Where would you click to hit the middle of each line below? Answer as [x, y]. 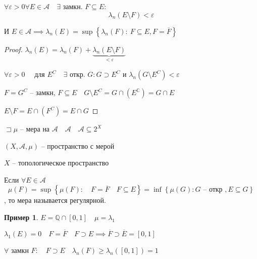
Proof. [13, 49]
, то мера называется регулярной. [55, 200]
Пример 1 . [21, 217]
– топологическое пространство [61, 163]
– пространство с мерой [78, 145]
